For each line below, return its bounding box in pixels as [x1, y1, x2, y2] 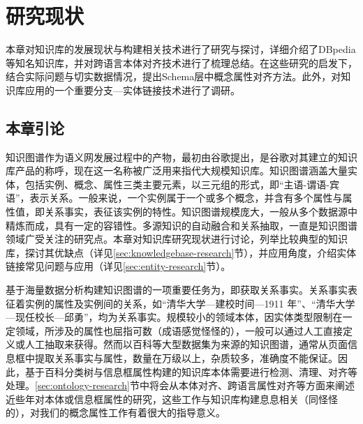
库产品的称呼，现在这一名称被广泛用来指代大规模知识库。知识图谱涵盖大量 [6, 163, 348, 178]
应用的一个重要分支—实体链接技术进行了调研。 [24, 82, 240, 97]
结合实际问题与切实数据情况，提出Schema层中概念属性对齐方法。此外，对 [6, 69, 341, 84]
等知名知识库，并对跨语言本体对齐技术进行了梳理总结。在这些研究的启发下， [6, 55, 357, 70]
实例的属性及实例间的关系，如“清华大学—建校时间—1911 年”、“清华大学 [24, 296, 355, 310]
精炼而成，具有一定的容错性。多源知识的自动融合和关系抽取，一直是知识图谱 [6, 218, 357, 232]
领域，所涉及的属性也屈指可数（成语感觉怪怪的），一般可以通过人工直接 [15, 323, 343, 338]
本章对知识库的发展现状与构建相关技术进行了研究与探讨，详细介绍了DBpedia [6, 42, 356, 56]
